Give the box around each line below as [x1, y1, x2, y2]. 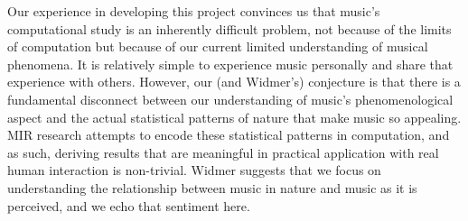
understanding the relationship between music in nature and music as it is [7, 178, 417, 197]
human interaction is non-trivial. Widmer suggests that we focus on [7, 161, 381, 180]
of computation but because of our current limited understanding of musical [7, 37, 428, 56]
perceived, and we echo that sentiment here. [7, 196, 250, 215]
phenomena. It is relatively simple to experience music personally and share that [7, 54, 454, 73]
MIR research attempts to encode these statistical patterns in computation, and [7, 125, 450, 144]
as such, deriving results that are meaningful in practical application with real [7, 143, 439, 161]
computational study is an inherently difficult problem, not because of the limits [7, 19, 452, 38]
